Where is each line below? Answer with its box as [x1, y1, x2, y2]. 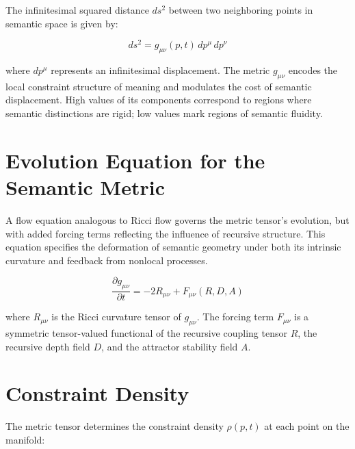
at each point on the [264, 419, 350, 433]
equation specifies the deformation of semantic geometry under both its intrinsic [5, 240, 341, 254]
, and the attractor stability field [101, 339, 238, 353]
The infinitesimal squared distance [5, 3, 149, 16]
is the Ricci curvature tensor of [51, 309, 181, 324]
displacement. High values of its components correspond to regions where [5, 92, 312, 107]
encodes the [288, 63, 338, 77]
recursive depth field [5, 339, 90, 353]
